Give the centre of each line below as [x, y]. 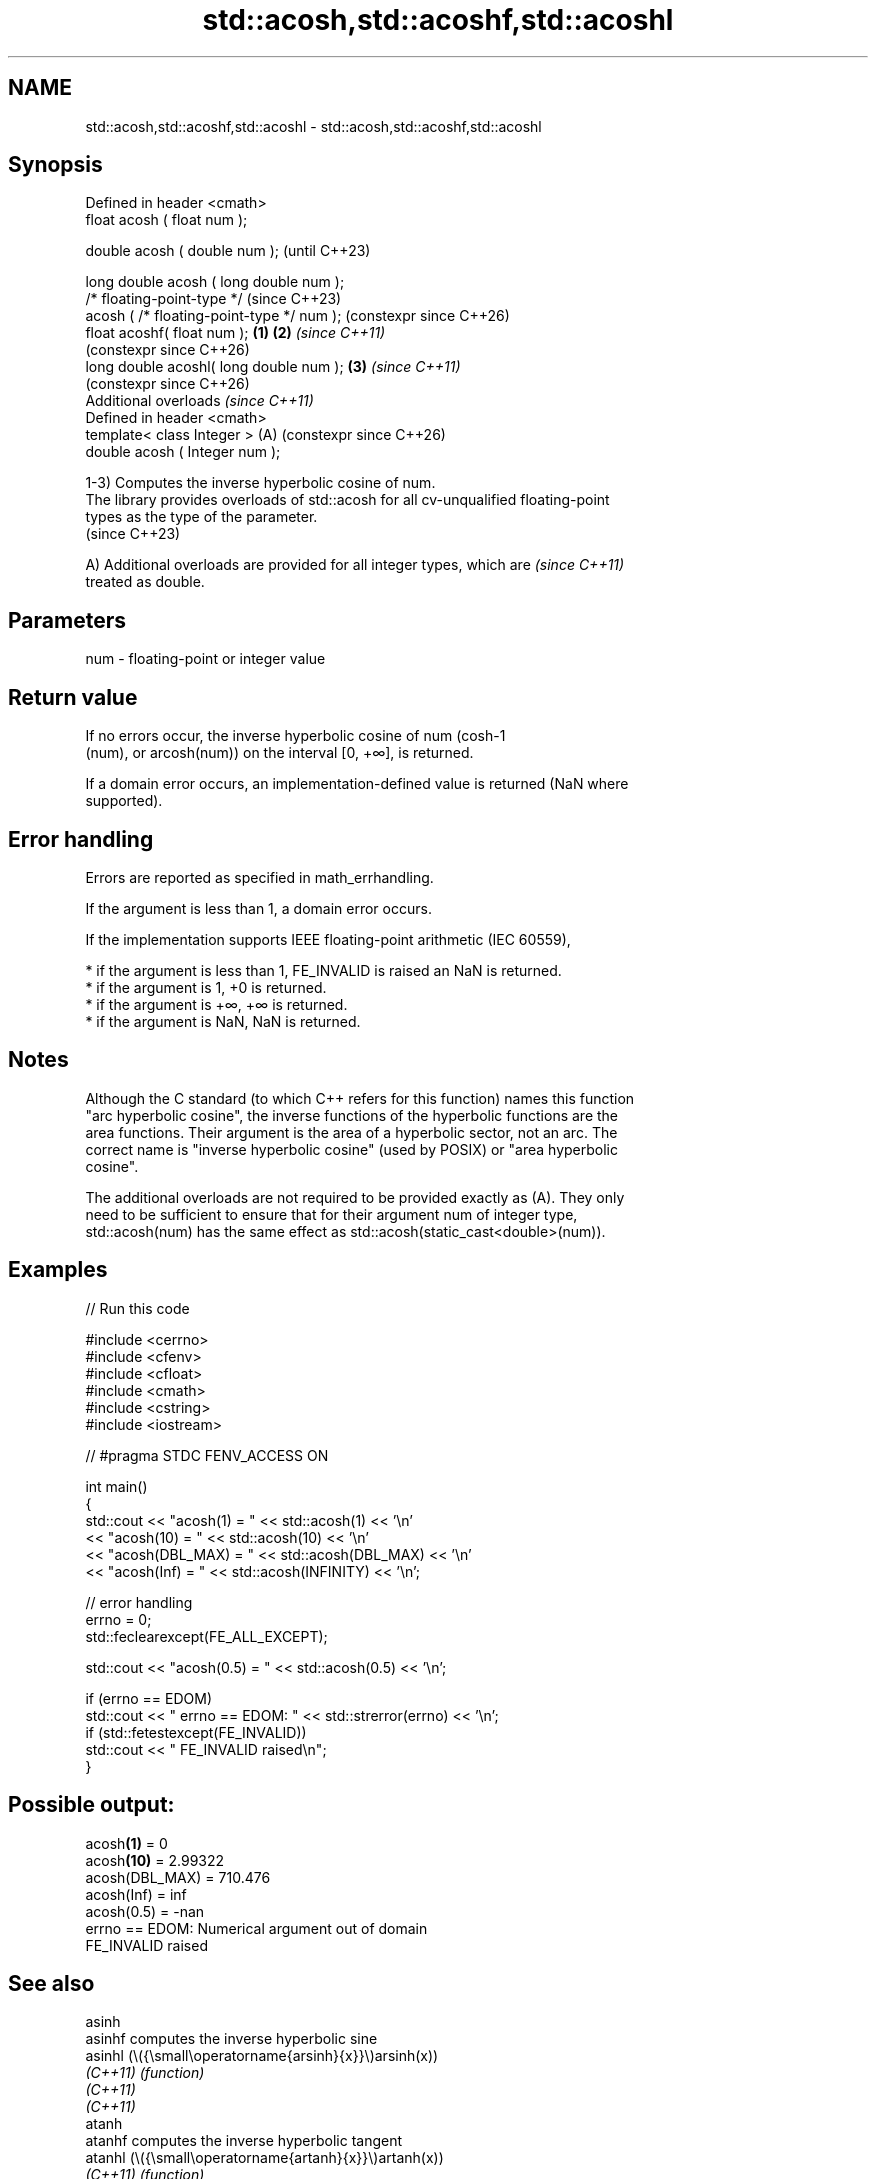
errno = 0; [118, 1619]
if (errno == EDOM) [149, 1698]
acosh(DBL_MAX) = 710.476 [178, 1877]
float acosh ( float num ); [166, 220]
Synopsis [55, 165]
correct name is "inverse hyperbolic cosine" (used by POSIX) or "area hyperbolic [351, 1149]
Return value [73, 697]
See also [51, 1983]
